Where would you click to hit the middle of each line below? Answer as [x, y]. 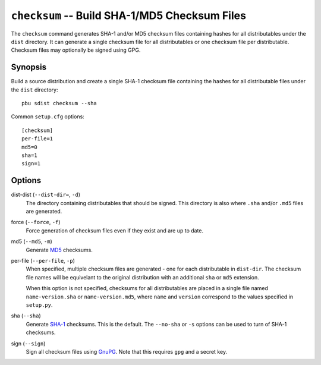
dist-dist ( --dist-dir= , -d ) [45, 195]
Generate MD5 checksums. [59, 250]
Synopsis [29, 67]
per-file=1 [37, 139]
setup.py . [39, 305]
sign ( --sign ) [28, 343]
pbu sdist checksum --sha [59, 103]
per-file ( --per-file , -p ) [43, 261]
